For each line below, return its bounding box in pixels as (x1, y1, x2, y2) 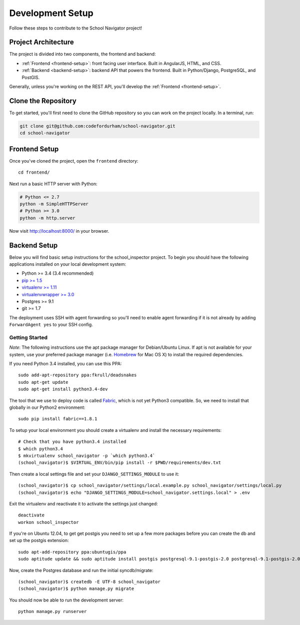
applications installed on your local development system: (9, 261, 126, 267)
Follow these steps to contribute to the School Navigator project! (9, 25, 142, 31)
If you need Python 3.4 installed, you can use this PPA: (9, 361, 122, 367)
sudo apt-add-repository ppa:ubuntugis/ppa (18, 549, 126, 555)
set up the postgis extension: (9, 537, 69, 543)
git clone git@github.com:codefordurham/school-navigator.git (19, 123, 175, 129)
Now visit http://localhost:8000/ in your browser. (9, 228, 109, 234)
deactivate (18, 512, 45, 518)
